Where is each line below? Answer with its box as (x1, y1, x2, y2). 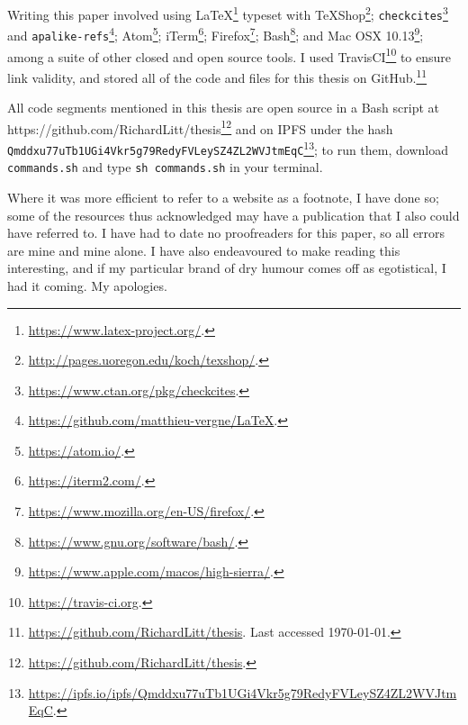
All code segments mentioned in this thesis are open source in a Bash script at (7, 98, 439, 117)
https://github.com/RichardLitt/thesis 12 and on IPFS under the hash (7, 116, 393, 138)
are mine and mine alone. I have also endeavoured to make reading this (7, 240, 400, 259)
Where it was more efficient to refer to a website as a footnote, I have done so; (7, 187, 439, 206)
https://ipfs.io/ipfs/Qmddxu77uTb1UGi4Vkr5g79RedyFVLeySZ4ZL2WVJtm (28, 683, 457, 702)
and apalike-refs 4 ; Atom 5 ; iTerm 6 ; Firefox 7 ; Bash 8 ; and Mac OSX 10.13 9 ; (7, 23, 424, 44)
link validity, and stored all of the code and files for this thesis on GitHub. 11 (7, 65, 427, 86)
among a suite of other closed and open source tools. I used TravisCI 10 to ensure (7, 44, 451, 66)
